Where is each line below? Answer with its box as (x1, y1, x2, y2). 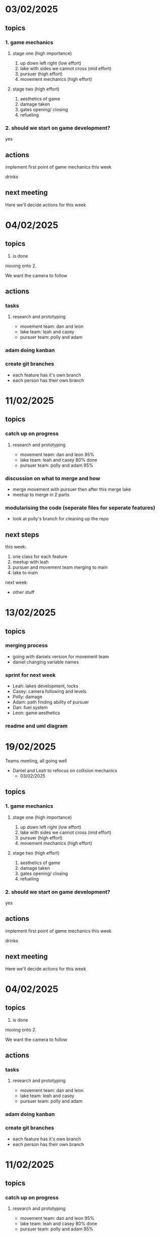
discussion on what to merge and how (5, 475, 100, 482)
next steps (5, 530, 39, 539)
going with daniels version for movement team (12, 653, 110, 660)
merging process (5, 642, 48, 649)
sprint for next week (5, 671, 56, 678)
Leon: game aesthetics (12, 710, 61, 716)
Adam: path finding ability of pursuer (12, 699, 89, 705)
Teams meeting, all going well (5, 758, 67, 764)
